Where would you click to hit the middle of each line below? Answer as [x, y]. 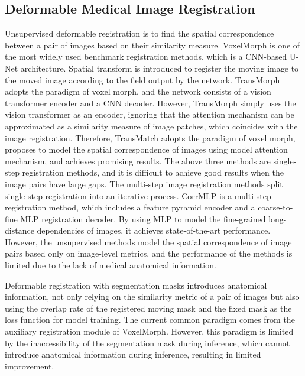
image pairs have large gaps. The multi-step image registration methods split [144, 184]
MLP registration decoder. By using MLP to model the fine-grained [143, 218]
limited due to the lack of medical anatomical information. [111, 265]
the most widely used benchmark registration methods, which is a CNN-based [146, 56]
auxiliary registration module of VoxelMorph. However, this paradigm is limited [149, 331]
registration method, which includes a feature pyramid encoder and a [130, 207]
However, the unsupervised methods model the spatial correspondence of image [148, 242]
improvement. [30, 366]
